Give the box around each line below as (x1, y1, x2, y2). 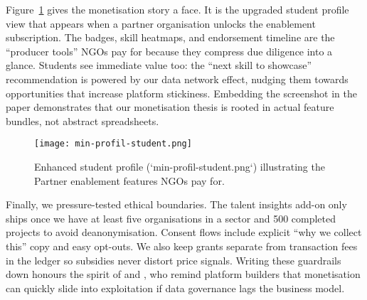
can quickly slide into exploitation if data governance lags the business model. (6, 280, 345, 295)
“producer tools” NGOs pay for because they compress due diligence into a (6, 43, 333, 58)
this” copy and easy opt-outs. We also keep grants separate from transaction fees (6, 238, 358, 253)
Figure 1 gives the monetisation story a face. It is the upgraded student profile (6, 2, 349, 16)
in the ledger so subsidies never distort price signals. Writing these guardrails (6, 252, 341, 267)
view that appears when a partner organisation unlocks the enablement (6, 16, 316, 31)
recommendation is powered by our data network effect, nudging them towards (6, 71, 349, 86)
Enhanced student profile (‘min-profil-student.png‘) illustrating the (34, 159, 325, 173)
